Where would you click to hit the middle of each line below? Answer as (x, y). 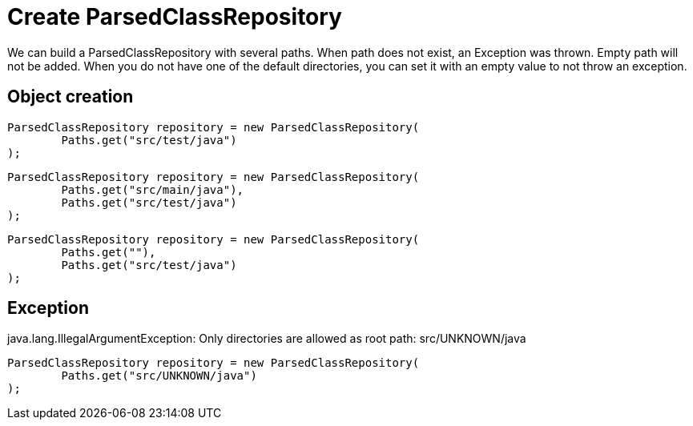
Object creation (71, 97)
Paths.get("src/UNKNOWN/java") (159, 376)
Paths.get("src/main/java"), (153, 189)
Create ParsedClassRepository (175, 17)
